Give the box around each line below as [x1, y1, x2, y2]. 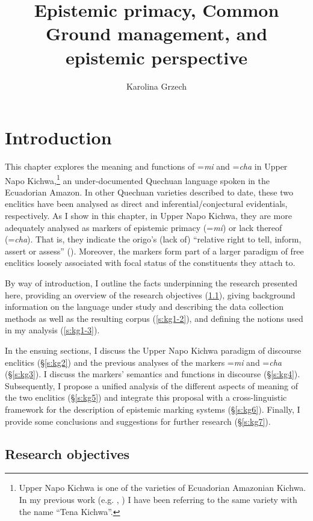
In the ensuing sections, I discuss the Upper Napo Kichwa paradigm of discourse [5, 344, 302, 356]
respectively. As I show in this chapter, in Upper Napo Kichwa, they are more [5, 209, 292, 222]
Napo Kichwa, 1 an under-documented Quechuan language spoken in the [5, 172, 270, 187]
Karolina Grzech [126, 79, 187, 92]
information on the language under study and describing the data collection [5, 300, 284, 313]
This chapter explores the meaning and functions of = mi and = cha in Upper [5, 160, 288, 173]
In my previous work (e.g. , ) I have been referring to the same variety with [19, 493, 297, 505]
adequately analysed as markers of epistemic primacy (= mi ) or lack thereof [5, 221, 282, 233]
